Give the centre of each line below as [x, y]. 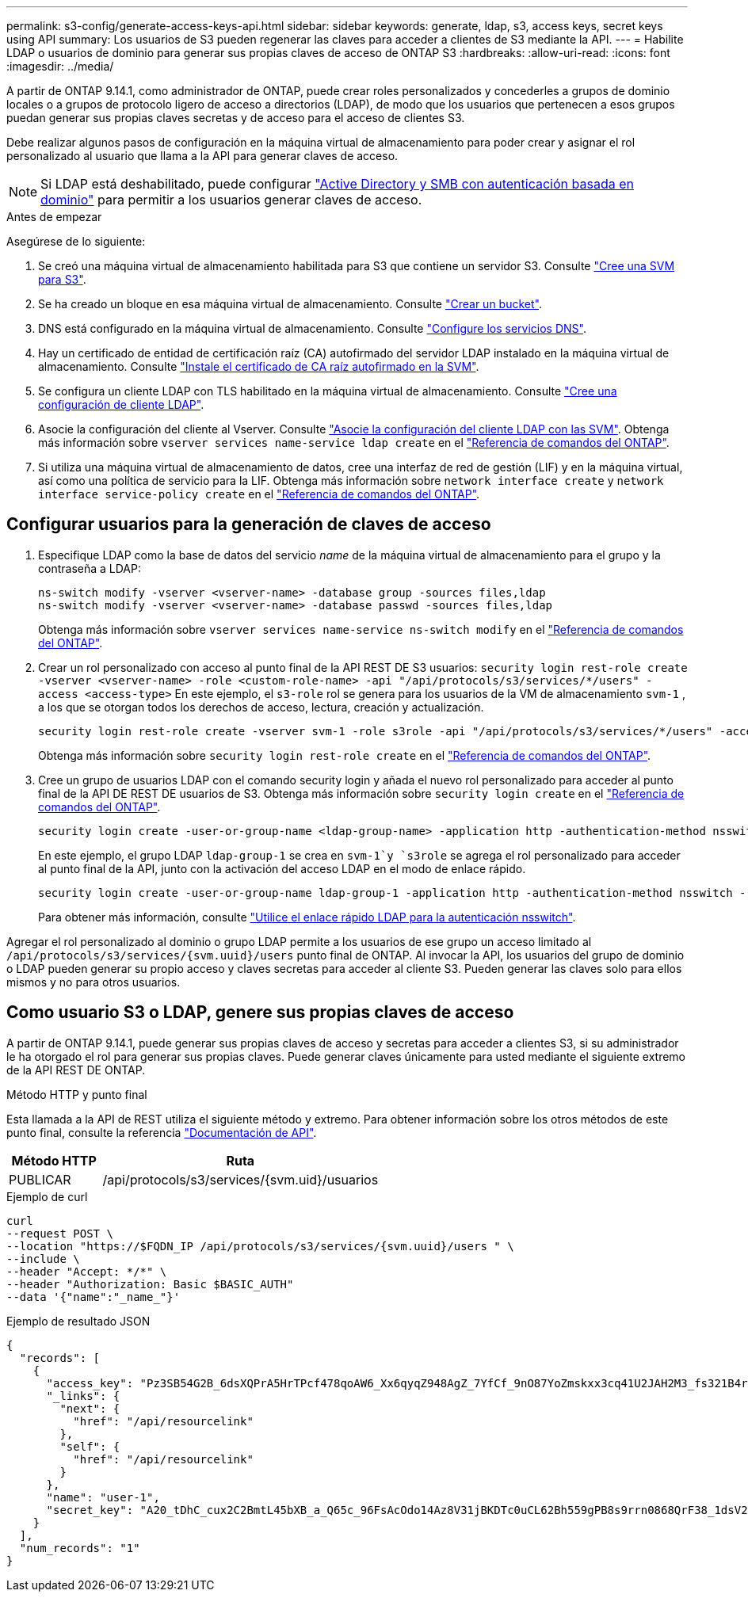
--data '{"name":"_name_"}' [93, 1297]
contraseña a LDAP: [90, 568]
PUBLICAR [40, 1179]
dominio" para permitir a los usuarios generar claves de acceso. [231, 200]
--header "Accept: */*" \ [87, 1271]
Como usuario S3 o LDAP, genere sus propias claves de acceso [260, 1013]
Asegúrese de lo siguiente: [76, 241]
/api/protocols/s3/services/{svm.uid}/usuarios [240, 1179]
